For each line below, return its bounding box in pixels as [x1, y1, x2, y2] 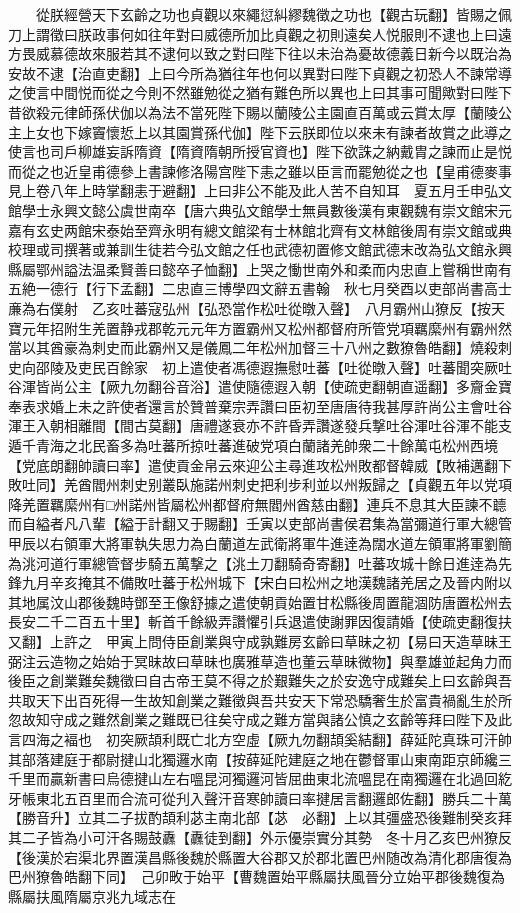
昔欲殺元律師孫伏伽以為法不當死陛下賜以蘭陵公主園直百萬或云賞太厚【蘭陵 [8, 101, 498, 122]
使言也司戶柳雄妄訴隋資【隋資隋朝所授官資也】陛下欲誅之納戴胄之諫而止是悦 [8, 141, 512, 162]
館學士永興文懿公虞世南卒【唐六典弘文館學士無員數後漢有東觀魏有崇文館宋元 [8, 199, 512, 220]
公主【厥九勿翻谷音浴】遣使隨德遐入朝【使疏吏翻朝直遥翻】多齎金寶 [63, 376, 512, 397]
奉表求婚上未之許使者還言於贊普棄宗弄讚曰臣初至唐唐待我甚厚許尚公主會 [8, 395, 484, 416]
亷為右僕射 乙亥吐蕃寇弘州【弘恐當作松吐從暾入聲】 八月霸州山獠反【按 [8, 297, 491, 318]
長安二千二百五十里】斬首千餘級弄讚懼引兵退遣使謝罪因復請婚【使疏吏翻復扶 [8, 611, 512, 632]
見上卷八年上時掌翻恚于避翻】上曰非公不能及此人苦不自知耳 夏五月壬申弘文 [8, 180, 512, 201]
